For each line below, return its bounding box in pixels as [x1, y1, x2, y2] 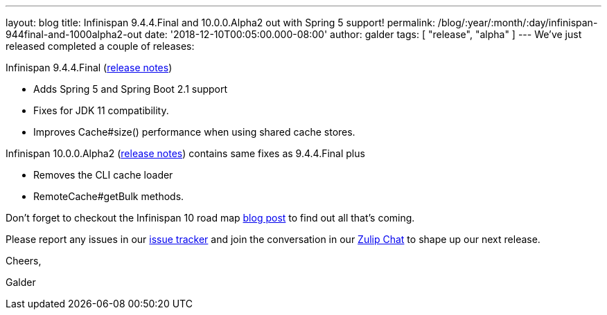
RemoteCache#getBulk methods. [33, 190, 184, 202]
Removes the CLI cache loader [33, 169, 173, 181]
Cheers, [6, 255, 42, 267]
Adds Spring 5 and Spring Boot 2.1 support [33, 83, 228, 95]
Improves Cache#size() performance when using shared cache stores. [33, 126, 355, 138]
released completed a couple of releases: [6, 40, 195, 52]
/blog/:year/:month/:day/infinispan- [437, 17, 598, 28]
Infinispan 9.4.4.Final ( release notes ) [6, 62, 173, 73]
